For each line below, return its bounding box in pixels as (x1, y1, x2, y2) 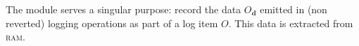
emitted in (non (260, 2, 327, 16)
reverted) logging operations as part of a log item (6, 15, 218, 30)
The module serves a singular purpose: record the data (6, 2, 241, 16)
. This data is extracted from (228, 15, 353, 30)
